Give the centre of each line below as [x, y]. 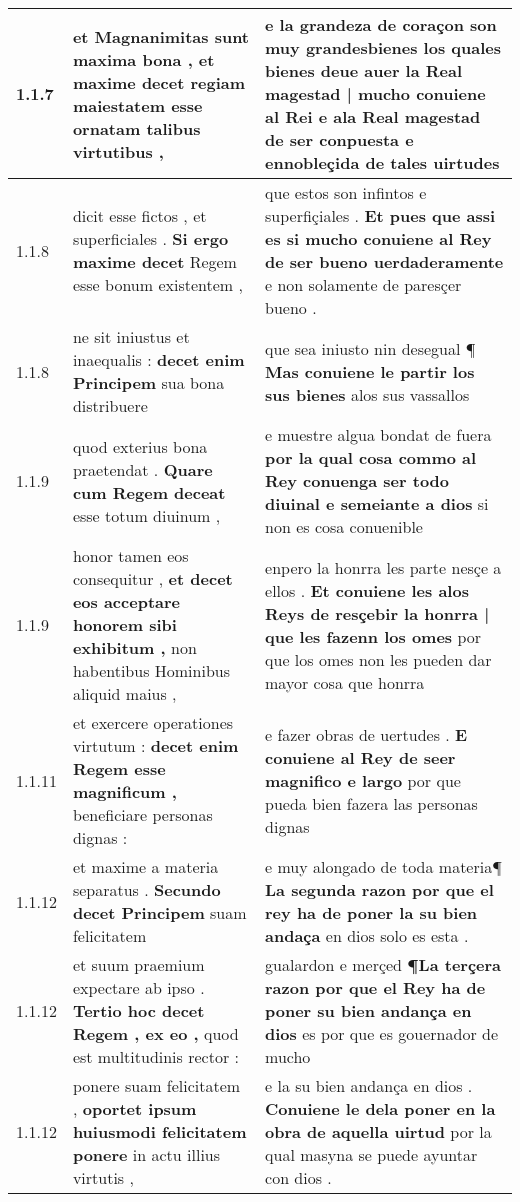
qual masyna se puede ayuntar [371, 1154]
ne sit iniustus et [131, 336]
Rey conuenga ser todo [357, 480]
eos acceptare [126, 601]
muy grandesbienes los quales [383, 47]
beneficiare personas [142, 814]
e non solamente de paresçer [363, 284]
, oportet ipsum [134, 1108]
